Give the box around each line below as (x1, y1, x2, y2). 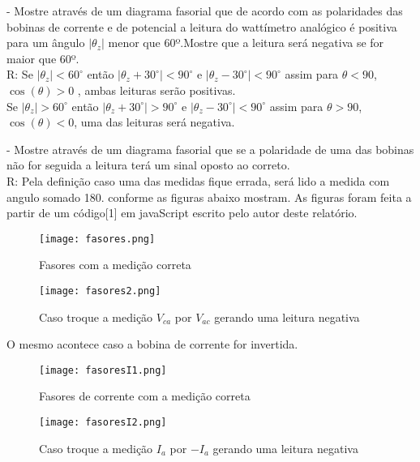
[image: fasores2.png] (39, 284, 161, 297)
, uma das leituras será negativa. (74, 113, 235, 130)
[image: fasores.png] (39, 233, 156, 245)
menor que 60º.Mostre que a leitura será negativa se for (108, 34, 384, 51)
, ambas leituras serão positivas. (77, 81, 236, 98)
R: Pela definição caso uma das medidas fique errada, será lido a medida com (6, 172, 390, 189)
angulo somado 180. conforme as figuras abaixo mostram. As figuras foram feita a (6, 188, 412, 205)
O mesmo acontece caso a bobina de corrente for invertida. (6, 336, 298, 353)
